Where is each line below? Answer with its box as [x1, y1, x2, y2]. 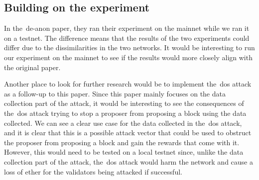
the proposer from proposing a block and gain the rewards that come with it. [4, 137, 240, 147]
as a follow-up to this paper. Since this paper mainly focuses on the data [4, 88, 226, 98]
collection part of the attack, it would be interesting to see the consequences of [4, 98, 244, 108]
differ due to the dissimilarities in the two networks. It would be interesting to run [4, 42, 255, 53]
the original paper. [4, 62, 61, 72]
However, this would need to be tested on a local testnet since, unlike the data [4, 147, 244, 157]
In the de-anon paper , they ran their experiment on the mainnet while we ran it [4, 23, 250, 33]
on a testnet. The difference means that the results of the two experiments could [4, 32, 250, 43]
